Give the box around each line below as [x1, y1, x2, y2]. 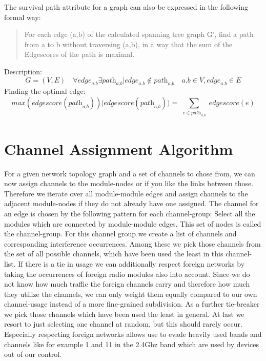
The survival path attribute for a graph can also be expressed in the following [4, 2, 249, 12]
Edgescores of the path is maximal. [24, 49, 135, 59]
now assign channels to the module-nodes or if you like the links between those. [4, 178, 254, 189]
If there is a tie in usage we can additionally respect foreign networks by [18, 258, 245, 269]
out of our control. [4, 349, 62, 359]
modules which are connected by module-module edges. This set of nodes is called [4, 218, 261, 229]
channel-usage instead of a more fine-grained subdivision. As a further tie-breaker [4, 298, 260, 309]
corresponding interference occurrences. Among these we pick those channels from [4, 238, 261, 249]
